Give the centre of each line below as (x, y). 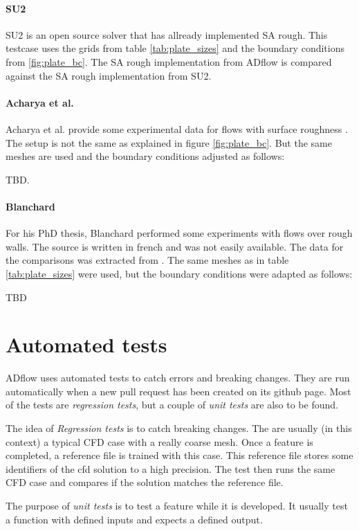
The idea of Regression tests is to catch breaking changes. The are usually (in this (179, 428)
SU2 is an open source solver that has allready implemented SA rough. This (167, 34)
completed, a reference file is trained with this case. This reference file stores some (179, 455)
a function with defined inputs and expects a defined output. (134, 519)
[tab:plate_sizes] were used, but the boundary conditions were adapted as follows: (179, 273)
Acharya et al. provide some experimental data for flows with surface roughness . (177, 128)
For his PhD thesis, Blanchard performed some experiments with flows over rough (179, 233)
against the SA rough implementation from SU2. (109, 75)
